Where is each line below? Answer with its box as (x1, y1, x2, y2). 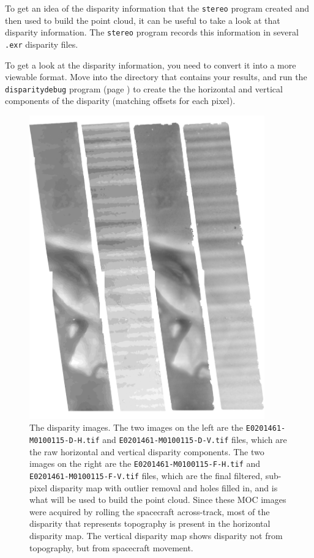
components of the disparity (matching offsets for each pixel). (5, 94, 236, 107)
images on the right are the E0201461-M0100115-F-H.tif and (29, 457, 261, 470)
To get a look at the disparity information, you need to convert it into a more (5, 58, 296, 71)
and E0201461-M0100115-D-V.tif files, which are (102, 433, 287, 446)
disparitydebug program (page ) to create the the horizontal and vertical (5, 82, 283, 95)
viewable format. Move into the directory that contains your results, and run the (5, 70, 307, 83)
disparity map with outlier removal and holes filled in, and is (50, 481, 278, 494)
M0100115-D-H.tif (29, 436, 100, 445)
